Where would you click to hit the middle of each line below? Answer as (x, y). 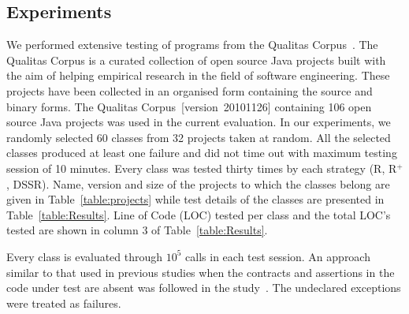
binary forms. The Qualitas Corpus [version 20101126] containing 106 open (189, 106)
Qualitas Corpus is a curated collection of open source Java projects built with (196, 60)
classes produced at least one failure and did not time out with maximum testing (202, 153)
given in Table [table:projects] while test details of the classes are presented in (195, 199)
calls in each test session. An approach (278, 256)
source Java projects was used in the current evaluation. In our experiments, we (199, 122)
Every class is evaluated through (85, 256)
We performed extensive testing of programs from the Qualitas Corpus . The (192, 45)
